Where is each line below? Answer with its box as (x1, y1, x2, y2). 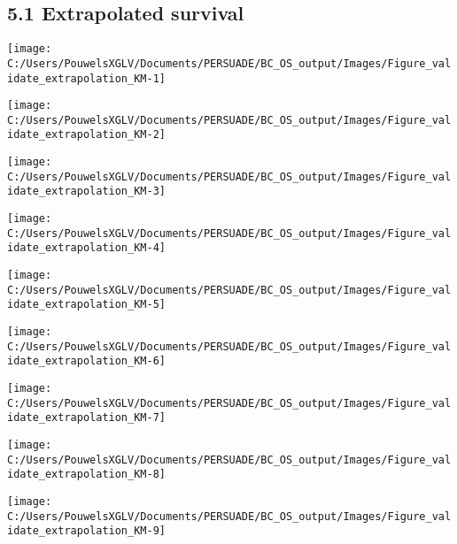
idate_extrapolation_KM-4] (7, 241, 166, 255)
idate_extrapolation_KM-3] (7, 185, 166, 198)
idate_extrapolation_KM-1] (7, 72, 166, 85)
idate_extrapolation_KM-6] (7, 355, 166, 368)
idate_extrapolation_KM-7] (7, 411, 166, 425)
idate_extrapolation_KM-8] (7, 468, 166, 481)
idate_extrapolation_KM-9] (7, 525, 166, 538)
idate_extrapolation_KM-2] (7, 128, 166, 142)
